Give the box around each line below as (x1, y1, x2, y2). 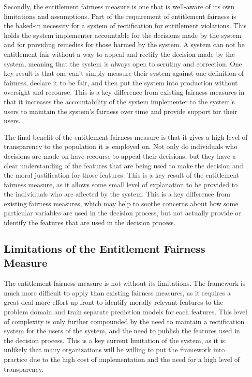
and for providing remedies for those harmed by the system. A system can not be (4, 39, 245, 49)
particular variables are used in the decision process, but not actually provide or (4, 208, 241, 218)
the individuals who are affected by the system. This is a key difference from (4, 189, 230, 199)
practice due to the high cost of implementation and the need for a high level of (4, 354, 240, 364)
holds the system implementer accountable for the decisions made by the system (4, 30, 241, 40)
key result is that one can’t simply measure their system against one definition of (4, 68, 244, 78)
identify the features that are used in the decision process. (4, 217, 176, 228)
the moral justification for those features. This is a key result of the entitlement (4, 170, 239, 180)
